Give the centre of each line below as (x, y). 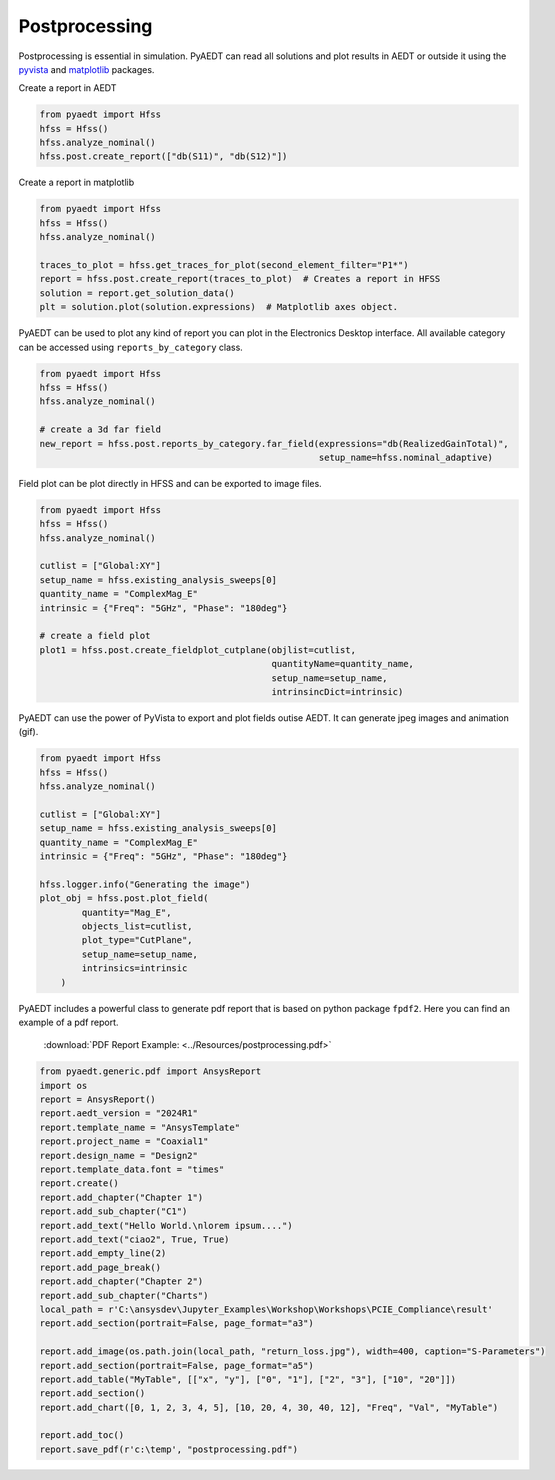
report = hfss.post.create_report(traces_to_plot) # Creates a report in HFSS (240, 279)
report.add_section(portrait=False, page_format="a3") (176, 1323)
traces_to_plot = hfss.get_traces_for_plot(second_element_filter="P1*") (224, 265)
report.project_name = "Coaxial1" (124, 1141)
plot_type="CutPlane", (137, 940)
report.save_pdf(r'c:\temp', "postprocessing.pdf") (169, 1449)
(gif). (28, 732)
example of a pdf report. (68, 1022)
